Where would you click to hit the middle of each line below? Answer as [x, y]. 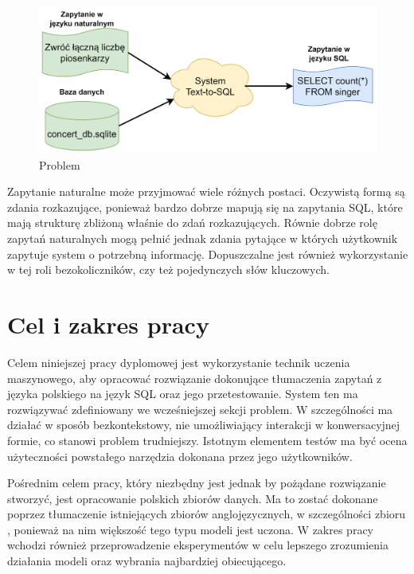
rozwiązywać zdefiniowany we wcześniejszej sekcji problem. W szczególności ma [200, 409]
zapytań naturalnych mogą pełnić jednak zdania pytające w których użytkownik [203, 238]
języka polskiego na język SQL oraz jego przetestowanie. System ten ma [183, 394]
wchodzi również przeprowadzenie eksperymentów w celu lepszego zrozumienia [198, 545]
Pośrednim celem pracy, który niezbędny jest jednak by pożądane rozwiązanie [197, 483]
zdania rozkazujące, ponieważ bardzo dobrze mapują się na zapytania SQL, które [205, 207]
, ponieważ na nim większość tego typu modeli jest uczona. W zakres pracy [190, 529]
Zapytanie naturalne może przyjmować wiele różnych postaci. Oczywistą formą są [206, 191]
